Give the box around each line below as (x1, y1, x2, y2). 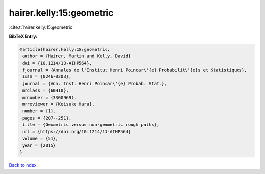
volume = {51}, (22, 136, 59, 141)
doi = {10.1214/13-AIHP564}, (22, 60, 92, 66)
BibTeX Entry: (9, 33, 38, 39)
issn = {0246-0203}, (22, 74, 72, 79)
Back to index (9, 162, 37, 168)
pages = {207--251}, (22, 115, 72, 121)
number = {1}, (22, 108, 56, 114)
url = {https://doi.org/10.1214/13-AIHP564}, (22, 129, 133, 134)
